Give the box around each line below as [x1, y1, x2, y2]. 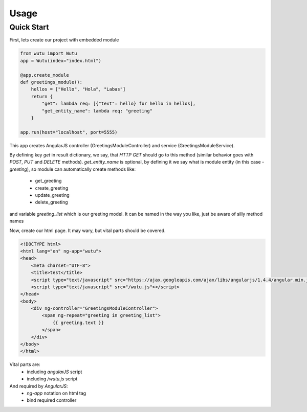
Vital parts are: [9, 361, 40, 368]
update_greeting [35, 192, 70, 198]
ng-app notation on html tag [27, 390, 86, 396]
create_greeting [35, 185, 69, 191]
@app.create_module [20, 72, 69, 78]
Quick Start [9, 22, 49, 32]
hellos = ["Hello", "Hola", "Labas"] [31, 86, 126, 92]
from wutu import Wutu [20, 51, 77, 56]
